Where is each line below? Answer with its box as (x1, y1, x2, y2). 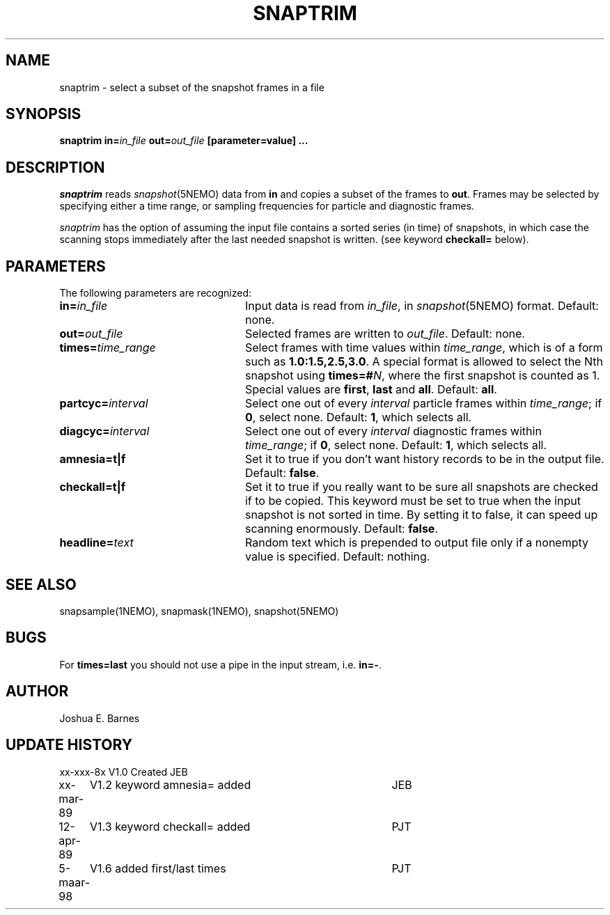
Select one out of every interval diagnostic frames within (244, 424, 542, 439)
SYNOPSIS (6, 105, 81, 123)
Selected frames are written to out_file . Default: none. (244, 327, 525, 341)
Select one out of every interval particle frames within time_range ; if (244, 396, 602, 411)
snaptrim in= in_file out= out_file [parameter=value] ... (59, 134, 308, 147)
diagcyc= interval (59, 424, 150, 439)
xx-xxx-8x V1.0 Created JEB (59, 765, 188, 778)
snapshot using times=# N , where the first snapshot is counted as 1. (244, 368, 600, 383)
